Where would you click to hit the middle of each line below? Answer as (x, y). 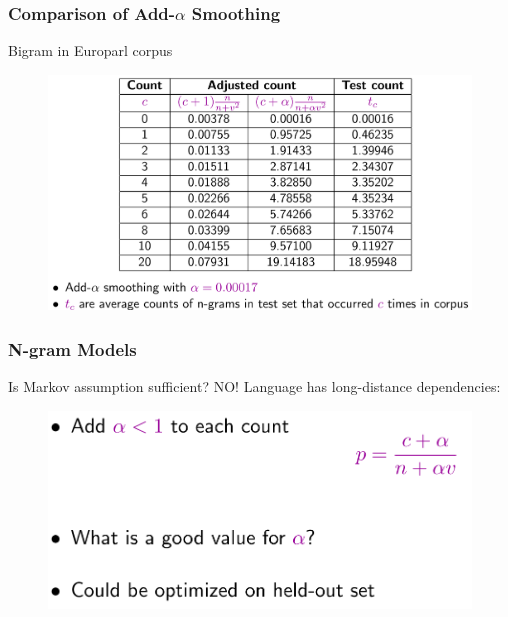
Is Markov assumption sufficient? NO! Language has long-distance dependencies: (254, 386)
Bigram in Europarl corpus (90, 50)
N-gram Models (72, 348)
